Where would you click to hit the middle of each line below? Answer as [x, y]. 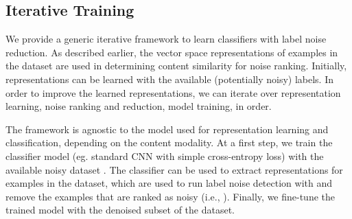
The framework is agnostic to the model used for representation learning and [167, 129]
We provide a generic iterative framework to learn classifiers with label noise [166, 39]
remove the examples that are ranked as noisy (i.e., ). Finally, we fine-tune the [171, 196]
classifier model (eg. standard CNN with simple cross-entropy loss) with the [165, 155]
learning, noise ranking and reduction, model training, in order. [139, 106]
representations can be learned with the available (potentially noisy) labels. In [170, 79]
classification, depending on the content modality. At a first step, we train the [169, 142]
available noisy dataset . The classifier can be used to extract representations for [174, 169]
